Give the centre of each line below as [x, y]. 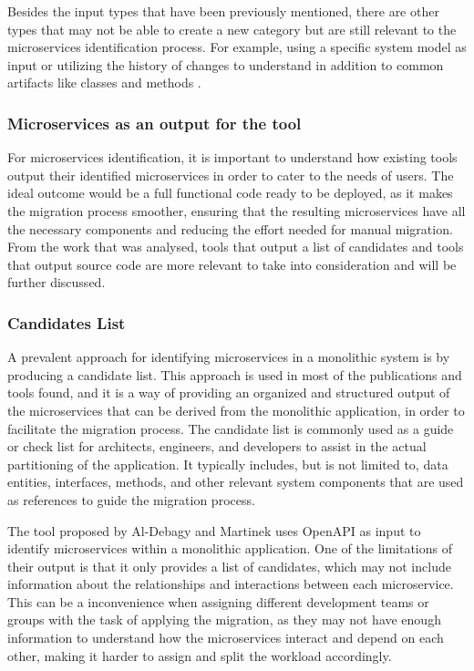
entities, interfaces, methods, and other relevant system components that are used [236, 482]
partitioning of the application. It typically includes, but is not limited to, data [228, 464]
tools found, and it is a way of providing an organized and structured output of [229, 392]
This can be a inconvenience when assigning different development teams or [218, 601]
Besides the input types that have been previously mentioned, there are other [223, 11]
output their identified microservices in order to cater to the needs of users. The [231, 175]
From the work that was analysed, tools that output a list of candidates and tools [236, 247]
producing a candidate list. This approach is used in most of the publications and [235, 374]
